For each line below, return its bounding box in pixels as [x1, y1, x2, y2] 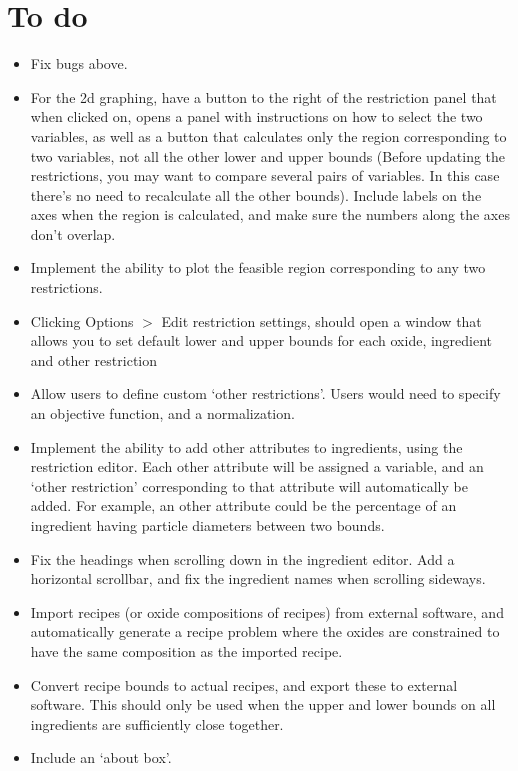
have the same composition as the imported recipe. [30, 640, 343, 661]
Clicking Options [30, 310, 134, 331]
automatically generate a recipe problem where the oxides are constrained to [30, 621, 500, 642]
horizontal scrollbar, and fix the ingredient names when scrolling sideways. [30, 568, 486, 589]
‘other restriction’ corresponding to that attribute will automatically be [30, 475, 468, 496]
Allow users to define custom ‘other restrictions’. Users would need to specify [30, 383, 501, 404]
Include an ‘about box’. [30, 747, 172, 768]
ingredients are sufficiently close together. [30, 713, 284, 734]
